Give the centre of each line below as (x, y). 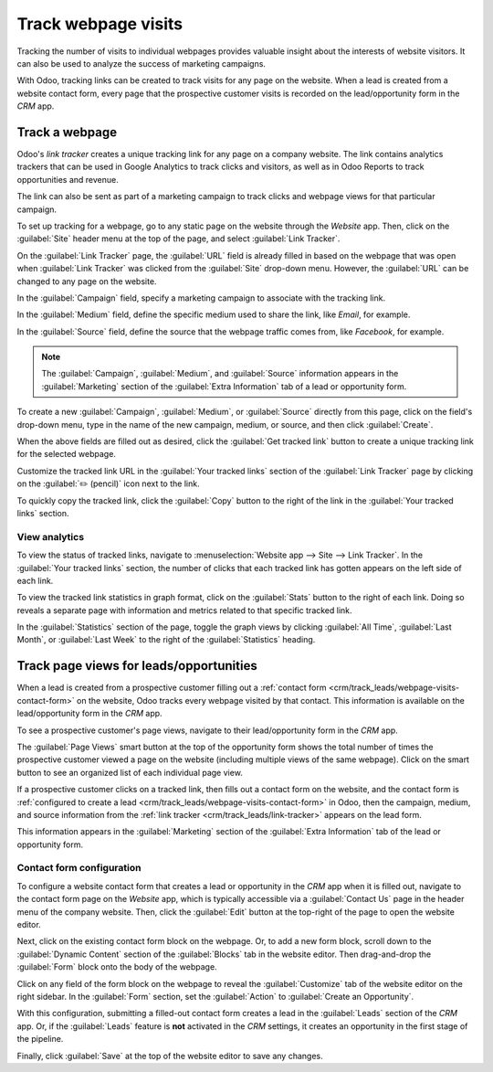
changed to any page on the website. (87, 281)
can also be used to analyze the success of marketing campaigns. (142, 63)
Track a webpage (67, 132)
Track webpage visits (100, 24)
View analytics (51, 536)
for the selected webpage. (66, 454)
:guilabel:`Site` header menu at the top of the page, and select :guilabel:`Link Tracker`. (178, 239)
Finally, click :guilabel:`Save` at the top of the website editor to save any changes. (170, 1056)
